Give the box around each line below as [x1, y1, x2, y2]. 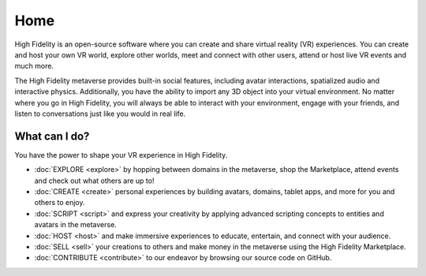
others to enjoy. [34, 198, 86, 207]
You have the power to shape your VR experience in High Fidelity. [14, 150, 228, 159]
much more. [14, 62, 54, 71]
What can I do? [14, 129, 90, 143]
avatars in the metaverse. [34, 220, 118, 229]
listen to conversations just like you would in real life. [14, 109, 186, 118]
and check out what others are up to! [34, 176, 155, 185]
